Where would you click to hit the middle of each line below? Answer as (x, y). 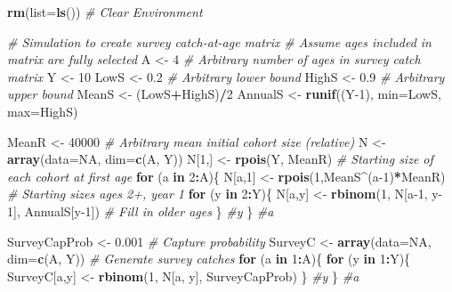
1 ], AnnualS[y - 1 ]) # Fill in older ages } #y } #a (141, 211)
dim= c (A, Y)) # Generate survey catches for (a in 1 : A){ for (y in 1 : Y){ (209, 259)
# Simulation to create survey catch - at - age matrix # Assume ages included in (219, 41)
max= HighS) (43, 111)
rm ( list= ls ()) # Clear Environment (105, 12)
